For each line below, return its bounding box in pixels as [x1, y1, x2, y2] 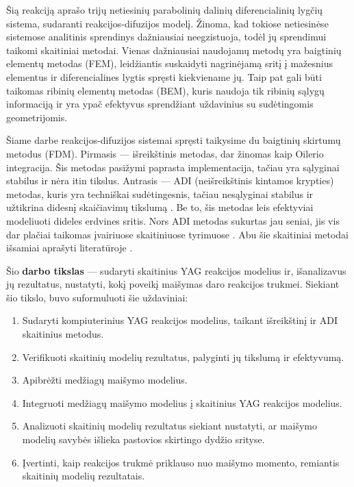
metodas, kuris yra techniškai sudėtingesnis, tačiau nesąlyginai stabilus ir [6, 186, 314, 201]
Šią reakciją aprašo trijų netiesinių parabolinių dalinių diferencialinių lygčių [6, 3, 323, 16]
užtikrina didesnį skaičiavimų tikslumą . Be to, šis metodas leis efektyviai [6, 200, 314, 214]
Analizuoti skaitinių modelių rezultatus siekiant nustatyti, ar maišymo [22, 419, 318, 433]
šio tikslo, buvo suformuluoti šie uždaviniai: [6, 290, 188, 304]
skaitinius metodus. [22, 327, 104, 341]
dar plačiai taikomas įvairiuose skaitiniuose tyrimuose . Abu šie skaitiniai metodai [6, 227, 349, 241]
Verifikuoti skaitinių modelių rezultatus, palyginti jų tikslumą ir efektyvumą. [22, 349, 344, 364]
